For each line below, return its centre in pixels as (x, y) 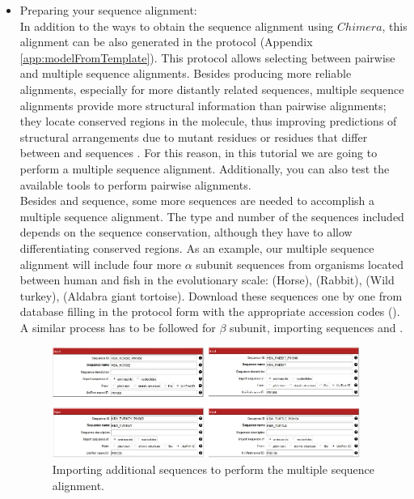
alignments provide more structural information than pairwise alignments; (203, 105)
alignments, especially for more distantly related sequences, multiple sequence (212, 89)
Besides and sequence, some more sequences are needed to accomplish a (197, 200)
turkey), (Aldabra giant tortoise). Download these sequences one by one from (211, 295)
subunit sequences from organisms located (300, 264)
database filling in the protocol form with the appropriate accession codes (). (210, 311)
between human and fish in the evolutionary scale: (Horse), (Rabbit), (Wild (207, 280)
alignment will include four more (101, 264)
